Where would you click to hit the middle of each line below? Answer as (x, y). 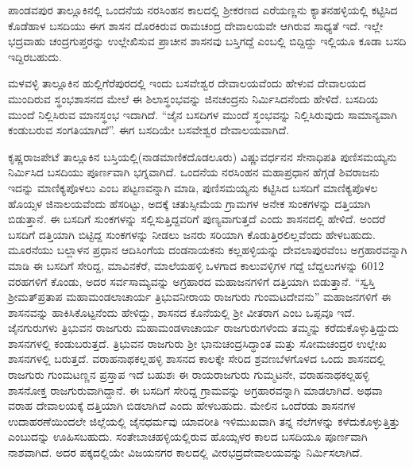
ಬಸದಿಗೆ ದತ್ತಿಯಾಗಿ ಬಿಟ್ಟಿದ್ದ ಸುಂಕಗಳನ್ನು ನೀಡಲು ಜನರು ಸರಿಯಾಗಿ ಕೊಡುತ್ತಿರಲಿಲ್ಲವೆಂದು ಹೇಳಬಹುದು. (192, 234)
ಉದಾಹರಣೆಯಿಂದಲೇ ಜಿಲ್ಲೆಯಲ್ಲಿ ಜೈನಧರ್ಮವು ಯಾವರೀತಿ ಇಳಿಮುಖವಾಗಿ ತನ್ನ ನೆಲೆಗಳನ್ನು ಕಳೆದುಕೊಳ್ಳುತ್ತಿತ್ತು (204, 421)
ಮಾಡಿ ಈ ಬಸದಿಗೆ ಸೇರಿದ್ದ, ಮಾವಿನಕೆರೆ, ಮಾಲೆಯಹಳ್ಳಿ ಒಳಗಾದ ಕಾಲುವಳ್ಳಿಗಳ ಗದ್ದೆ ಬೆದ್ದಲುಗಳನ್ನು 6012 (196, 265)
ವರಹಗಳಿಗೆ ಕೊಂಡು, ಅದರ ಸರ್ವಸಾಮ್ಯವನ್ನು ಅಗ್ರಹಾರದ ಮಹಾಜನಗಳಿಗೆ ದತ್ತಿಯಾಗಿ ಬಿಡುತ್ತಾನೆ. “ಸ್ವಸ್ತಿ (192, 281)
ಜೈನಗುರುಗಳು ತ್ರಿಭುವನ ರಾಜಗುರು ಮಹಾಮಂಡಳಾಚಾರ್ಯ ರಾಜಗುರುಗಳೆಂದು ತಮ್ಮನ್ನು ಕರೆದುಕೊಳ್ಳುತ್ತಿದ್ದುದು (204, 328)
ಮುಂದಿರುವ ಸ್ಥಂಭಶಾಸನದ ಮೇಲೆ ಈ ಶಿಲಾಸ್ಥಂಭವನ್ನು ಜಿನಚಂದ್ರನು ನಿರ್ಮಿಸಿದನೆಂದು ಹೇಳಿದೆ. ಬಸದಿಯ (193, 98)
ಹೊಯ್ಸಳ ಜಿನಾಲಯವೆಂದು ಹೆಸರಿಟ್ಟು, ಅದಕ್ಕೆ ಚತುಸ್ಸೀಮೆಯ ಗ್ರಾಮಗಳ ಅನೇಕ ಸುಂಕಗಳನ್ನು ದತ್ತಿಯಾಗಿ (189, 203)
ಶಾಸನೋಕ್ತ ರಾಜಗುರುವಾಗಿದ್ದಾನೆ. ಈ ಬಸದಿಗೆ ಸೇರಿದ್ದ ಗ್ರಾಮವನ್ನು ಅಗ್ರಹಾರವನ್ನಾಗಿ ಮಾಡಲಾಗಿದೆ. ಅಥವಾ (195, 390)
